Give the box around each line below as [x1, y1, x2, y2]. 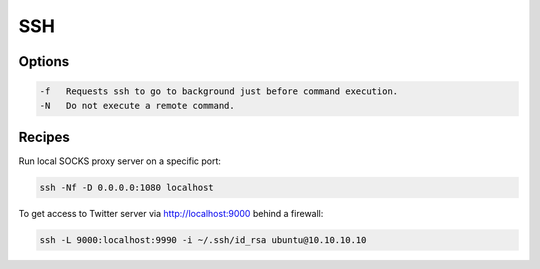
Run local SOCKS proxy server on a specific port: [18, 155, 222, 167]
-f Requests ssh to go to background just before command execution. [39, 86, 399, 97]
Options [18, 53, 70, 70]
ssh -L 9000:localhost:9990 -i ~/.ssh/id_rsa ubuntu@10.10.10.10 [39, 235, 367, 245]
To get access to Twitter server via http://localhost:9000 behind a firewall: [18, 208, 324, 220]
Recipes [18, 128, 70, 145]
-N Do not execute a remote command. [39, 100, 235, 111]
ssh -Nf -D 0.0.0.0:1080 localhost [39, 182, 214, 194]
